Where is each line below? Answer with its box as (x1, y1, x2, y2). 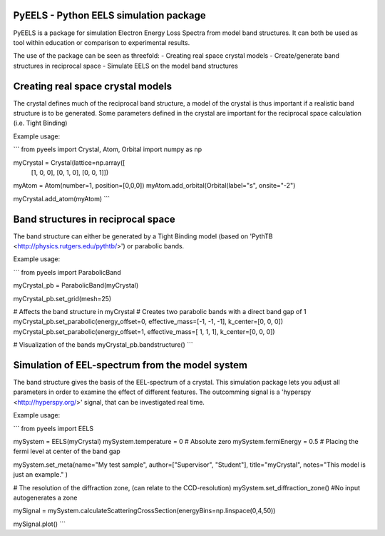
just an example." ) (13, 470, 68, 479)
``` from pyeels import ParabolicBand (13, 268, 121, 276)
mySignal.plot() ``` (13, 520, 66, 528)
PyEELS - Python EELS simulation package (13, 9, 206, 21)
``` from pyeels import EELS (13, 424, 94, 433)
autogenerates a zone (13, 493, 78, 502)
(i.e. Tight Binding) (13, 118, 68, 128)
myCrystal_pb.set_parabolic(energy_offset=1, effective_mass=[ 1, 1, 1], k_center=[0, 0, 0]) (13, 327, 275, 335)
